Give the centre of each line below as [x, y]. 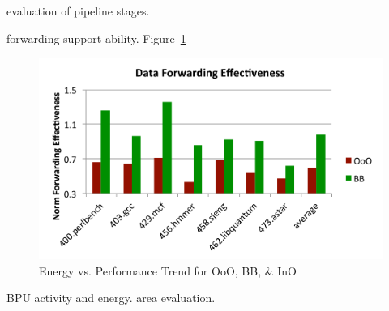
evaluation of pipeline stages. [78, 11]
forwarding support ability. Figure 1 [96, 38]
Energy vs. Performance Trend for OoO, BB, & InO [168, 270]
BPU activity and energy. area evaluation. [111, 298]
